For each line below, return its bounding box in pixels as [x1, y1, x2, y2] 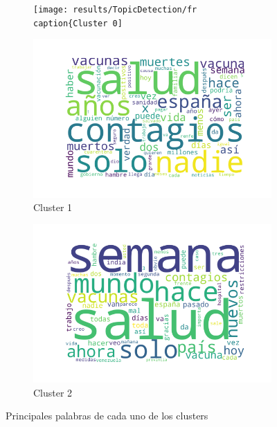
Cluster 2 [33, 385, 73, 399]
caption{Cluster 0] [33, 18, 123, 28]
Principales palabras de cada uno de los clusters [6, 408, 208, 423]
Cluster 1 [33, 200, 73, 215]
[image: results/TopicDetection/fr [33, 5, 197, 15]
